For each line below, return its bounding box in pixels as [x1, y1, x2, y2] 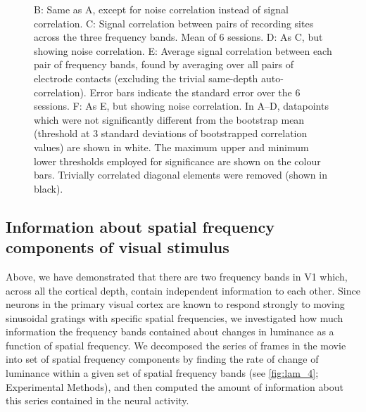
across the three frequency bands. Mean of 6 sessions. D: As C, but [34, 30, 323, 44]
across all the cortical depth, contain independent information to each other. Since [6, 283, 360, 297]
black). [34, 181, 63, 195]
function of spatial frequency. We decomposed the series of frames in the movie [6, 337, 346, 352]
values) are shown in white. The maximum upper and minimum [34, 139, 309, 154]
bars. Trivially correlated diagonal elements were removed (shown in [34, 167, 327, 182]
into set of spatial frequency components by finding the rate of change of [6, 352, 319, 366]
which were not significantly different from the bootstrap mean [34, 112, 305, 127]
